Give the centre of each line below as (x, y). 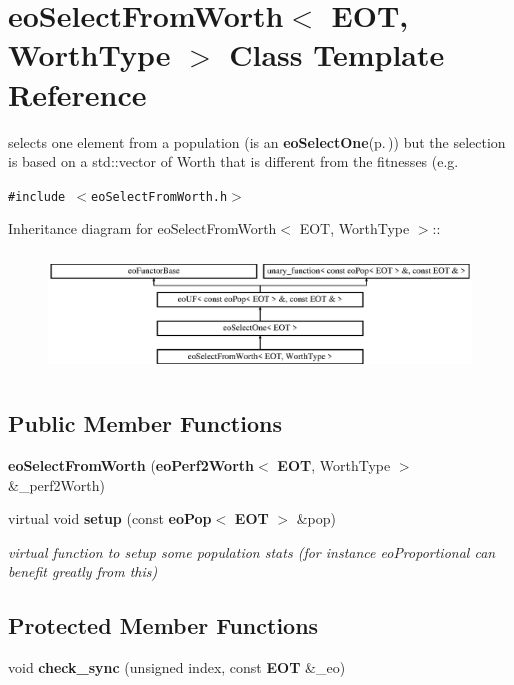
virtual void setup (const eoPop (110, 518)
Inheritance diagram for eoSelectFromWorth (142, 228)
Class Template (337, 54)
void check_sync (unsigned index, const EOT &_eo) (177, 667)
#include (37, 196)
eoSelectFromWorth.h (159, 196)
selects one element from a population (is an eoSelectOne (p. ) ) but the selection (257, 141)
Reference (77, 93)
